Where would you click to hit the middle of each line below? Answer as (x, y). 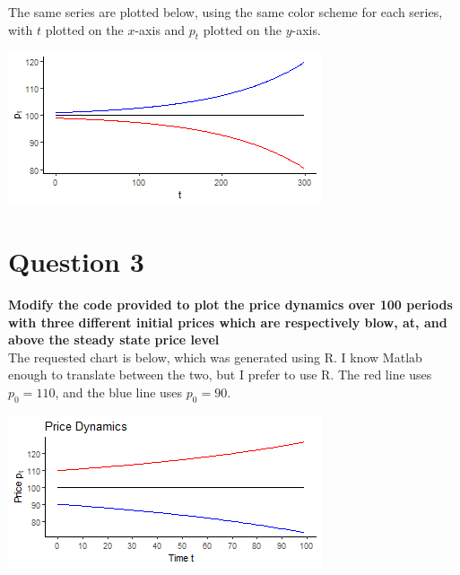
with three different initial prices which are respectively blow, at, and (228, 322)
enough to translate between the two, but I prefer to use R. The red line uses (220, 375)
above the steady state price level (114, 340)
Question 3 (76, 261)
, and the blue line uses (119, 392)
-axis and (160, 29)
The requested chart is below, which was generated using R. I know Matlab (215, 357)
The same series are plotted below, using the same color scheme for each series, (226, 12)
